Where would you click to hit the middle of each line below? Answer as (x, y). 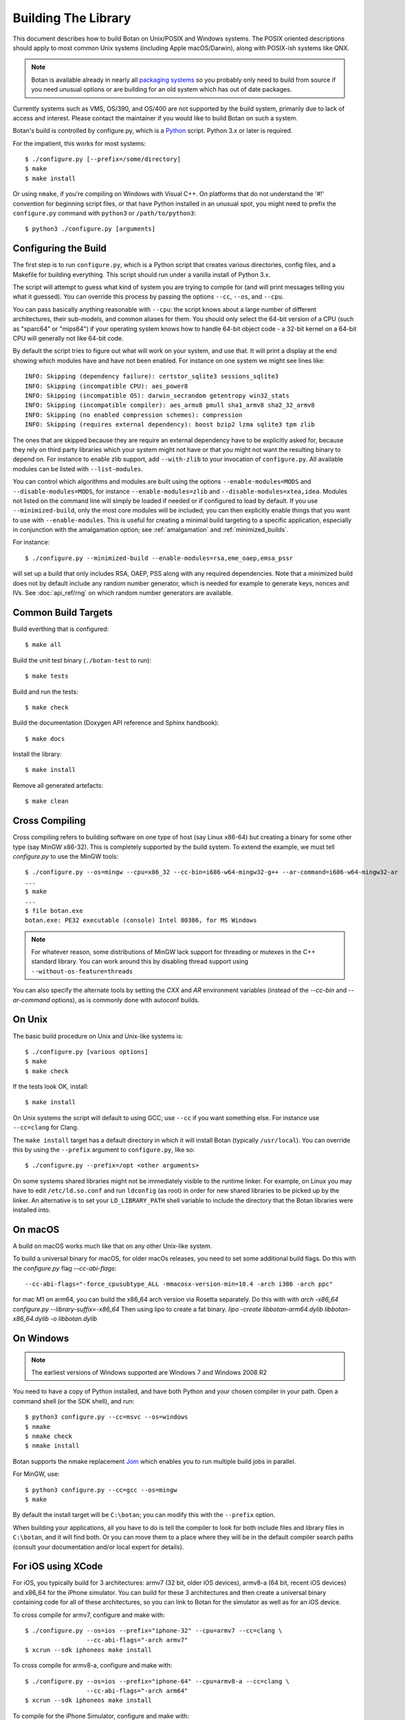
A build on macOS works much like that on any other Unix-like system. (112, 1246)
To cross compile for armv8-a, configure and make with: (92, 1666)
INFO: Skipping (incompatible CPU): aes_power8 (107, 386)
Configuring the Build (59, 249)
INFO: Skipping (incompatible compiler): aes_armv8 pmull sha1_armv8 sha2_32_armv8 (170, 405)
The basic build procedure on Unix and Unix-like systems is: (98, 1036)
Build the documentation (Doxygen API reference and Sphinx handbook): (116, 723)
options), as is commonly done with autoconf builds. (126, 1000)
